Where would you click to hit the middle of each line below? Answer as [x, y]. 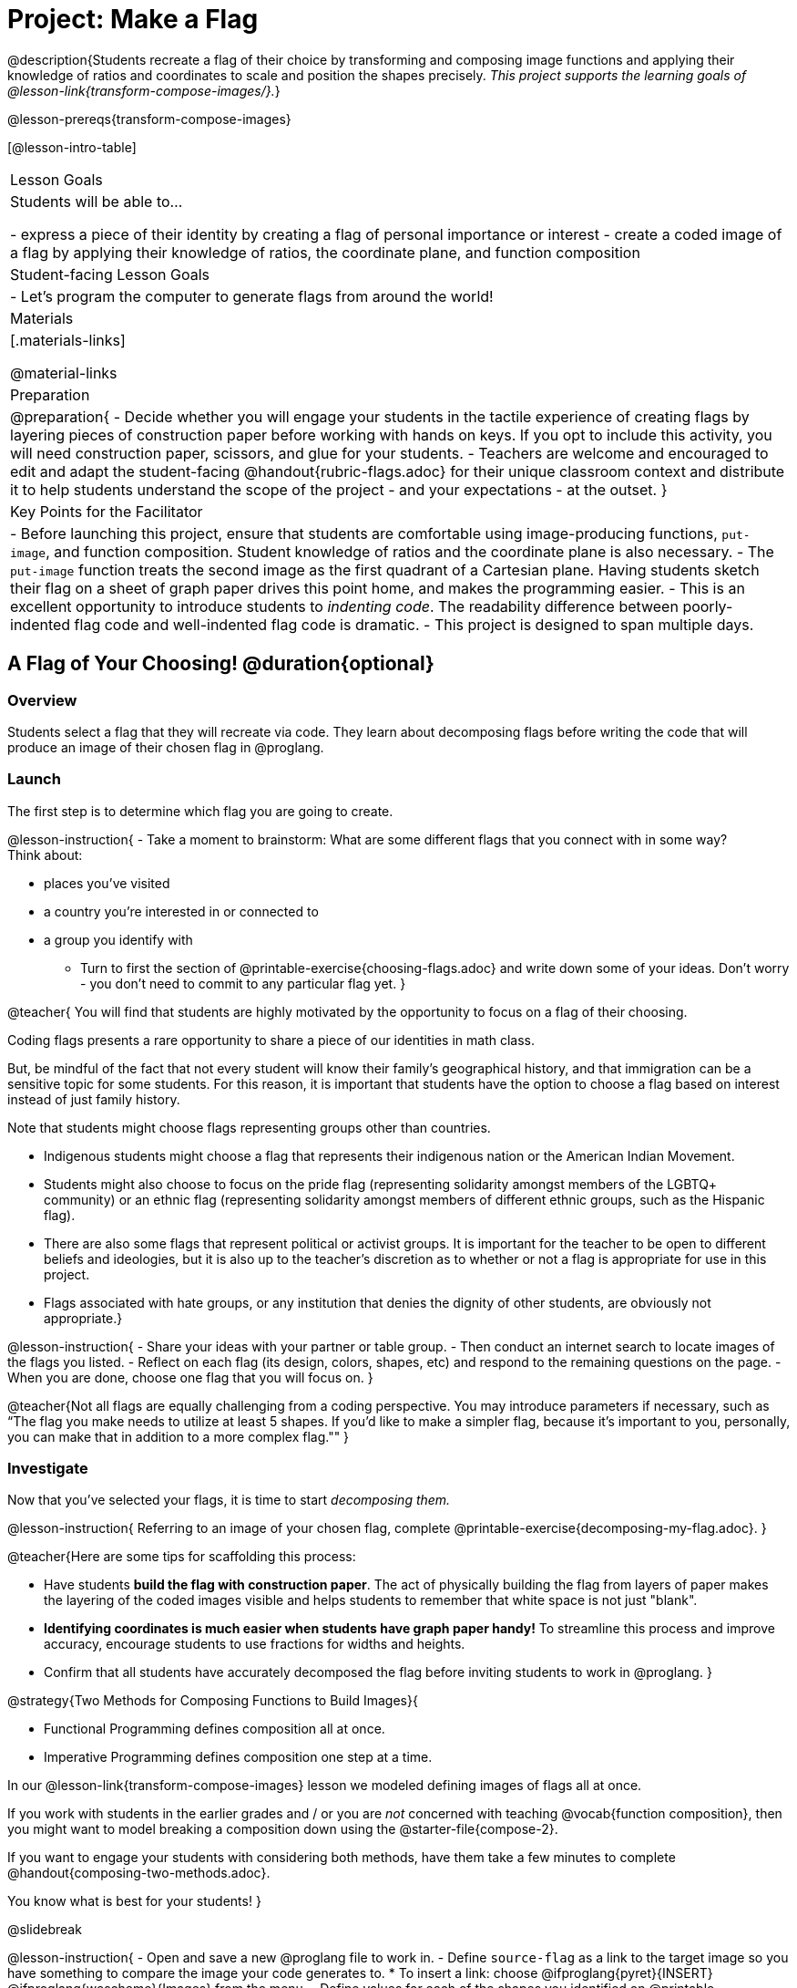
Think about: [45, 854]
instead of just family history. [94, 1099]
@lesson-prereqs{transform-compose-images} [149, 119]
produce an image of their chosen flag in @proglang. [166, 747]
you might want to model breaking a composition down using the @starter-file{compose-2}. [283, 1829]
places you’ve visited [107, 883]
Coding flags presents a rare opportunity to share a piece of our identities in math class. [271, 1040]
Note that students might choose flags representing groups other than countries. [249, 1127]
